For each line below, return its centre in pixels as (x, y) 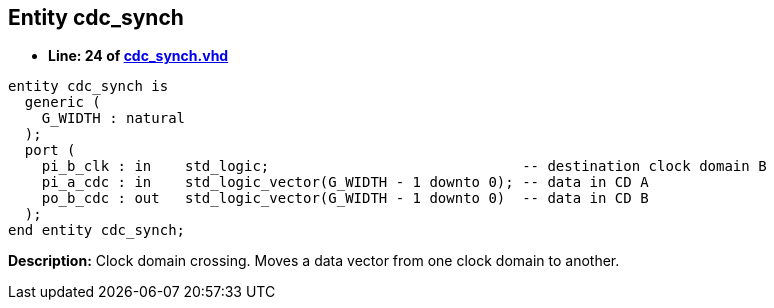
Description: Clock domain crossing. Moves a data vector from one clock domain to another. (314, 261)
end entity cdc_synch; (97, 230)
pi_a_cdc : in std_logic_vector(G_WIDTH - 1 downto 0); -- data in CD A (345, 182)
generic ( (62, 102)
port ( (50, 150)
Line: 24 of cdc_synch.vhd (138, 56)
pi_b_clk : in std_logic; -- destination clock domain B (404, 166)
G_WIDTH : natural (113, 118)
